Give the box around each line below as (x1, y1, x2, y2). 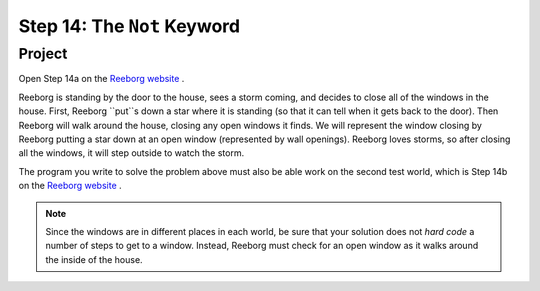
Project (18, 45, 68, 63)
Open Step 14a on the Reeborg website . (18, 73, 185, 85)
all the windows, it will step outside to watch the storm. (18, 147, 245, 159)
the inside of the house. (45, 253, 144, 265)
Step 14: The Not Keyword (18, 15, 240, 37)
